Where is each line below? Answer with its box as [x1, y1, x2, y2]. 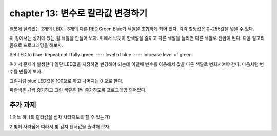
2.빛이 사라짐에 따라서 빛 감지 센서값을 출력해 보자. [9, 123, 111, 129]
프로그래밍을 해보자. [23, 42, 64, 48]
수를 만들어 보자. [9, 68, 43, 74]
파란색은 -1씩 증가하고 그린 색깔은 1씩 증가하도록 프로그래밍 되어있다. [9, 87, 147, 93]
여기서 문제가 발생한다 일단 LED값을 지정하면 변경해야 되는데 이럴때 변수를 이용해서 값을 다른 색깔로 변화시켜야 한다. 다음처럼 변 [9, 61, 264, 67]
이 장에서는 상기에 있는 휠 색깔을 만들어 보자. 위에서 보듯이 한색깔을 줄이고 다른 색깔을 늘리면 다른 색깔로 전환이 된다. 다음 [9, 35, 251, 41]
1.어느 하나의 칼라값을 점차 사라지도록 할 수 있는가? [9, 114, 111, 120]
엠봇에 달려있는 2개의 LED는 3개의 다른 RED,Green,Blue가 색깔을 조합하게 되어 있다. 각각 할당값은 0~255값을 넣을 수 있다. [9, 26, 255, 32]
